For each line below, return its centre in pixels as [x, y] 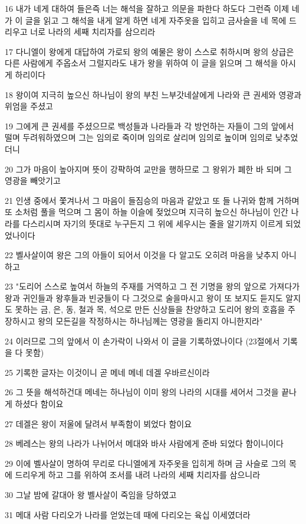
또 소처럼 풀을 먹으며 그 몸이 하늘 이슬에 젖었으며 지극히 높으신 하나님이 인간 [147, 212]
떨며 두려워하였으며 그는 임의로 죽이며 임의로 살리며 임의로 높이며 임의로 [139, 137]
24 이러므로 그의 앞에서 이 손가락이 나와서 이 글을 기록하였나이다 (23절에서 [142, 341]
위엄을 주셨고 [29, 106]
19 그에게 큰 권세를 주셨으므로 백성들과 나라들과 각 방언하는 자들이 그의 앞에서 [149, 126]
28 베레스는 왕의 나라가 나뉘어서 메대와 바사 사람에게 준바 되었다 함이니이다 [144, 443]
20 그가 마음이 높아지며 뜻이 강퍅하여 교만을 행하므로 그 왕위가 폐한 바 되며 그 [148, 169]
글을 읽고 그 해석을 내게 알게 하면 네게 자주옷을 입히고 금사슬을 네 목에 [156, 20]
